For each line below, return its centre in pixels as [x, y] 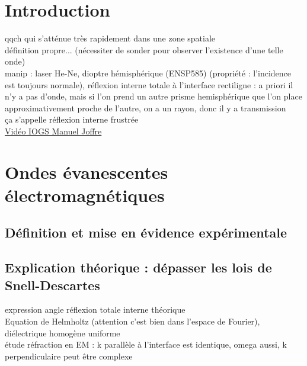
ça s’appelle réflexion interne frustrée [72, 119]
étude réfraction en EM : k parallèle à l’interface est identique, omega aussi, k [146, 344]
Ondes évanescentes [87, 171]
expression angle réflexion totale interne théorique [95, 309]
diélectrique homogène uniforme [63, 333]
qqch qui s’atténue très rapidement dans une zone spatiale [110, 38]
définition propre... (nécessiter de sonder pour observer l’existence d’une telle [144, 49]
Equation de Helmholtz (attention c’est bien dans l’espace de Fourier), [132, 321]
